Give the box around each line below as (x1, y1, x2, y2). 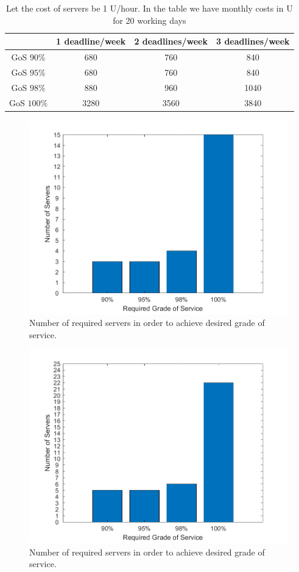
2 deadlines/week (134, 35, 208, 48)
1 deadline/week (56, 35, 126, 48)
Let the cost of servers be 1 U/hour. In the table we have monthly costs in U (5, 2, 293, 14)
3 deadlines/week (216, 35, 290, 48)
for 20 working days (113, 13, 186, 26)
